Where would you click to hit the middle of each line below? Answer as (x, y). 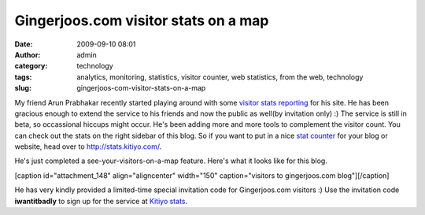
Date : (24, 44)
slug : (23, 88)
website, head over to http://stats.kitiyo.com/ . (88, 146)
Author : (28, 54)
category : (31, 66)
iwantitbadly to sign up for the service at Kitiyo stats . (101, 201)
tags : (23, 77)
